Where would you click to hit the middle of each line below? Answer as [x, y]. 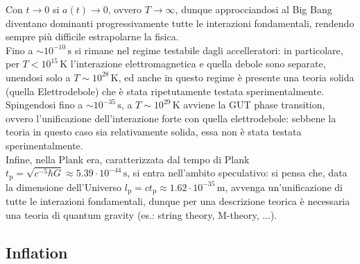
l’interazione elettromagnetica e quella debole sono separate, [198, 64]
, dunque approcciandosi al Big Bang [254, 9]
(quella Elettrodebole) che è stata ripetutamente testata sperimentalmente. [165, 91]
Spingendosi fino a [44, 105]
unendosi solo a [38, 77]
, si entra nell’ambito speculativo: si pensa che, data [237, 173]
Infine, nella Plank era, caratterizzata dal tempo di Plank [128, 159]
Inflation [37, 252]
